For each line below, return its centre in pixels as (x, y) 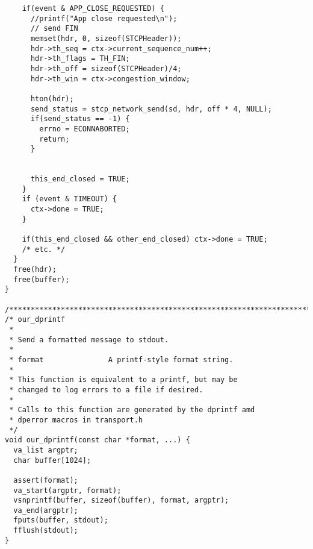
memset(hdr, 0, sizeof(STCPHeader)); (106, 38)
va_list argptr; (46, 450)
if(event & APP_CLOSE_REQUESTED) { (93, 8)
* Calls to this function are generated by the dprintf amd (132, 410)
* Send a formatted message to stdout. (89, 340)
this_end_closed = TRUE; (80, 179)
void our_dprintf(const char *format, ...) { (98, 440)
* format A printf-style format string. (121, 359)
